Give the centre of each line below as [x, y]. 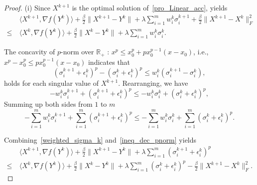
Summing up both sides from [48, 104]
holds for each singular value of [52, 83]
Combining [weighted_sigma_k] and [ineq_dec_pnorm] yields [100, 139]
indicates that [109, 62]
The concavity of [30, 52]
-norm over [77, 52]
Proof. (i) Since [27, 7]
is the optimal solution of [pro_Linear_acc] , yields [150, 7]
